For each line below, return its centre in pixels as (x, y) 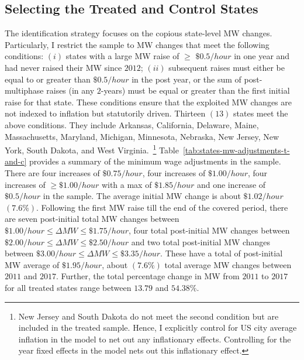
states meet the (261, 113)
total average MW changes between (228, 264)
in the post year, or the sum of (186, 79)
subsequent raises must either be (227, 67)
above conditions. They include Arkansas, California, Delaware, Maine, (132, 124)
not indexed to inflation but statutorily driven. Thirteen (105, 113)
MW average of (32, 264)
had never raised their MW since (63, 67)
